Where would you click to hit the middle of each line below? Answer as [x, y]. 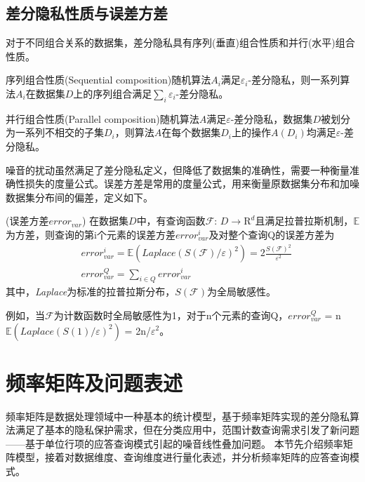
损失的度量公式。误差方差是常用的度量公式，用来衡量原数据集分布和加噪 [192, 183]
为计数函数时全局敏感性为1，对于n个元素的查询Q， [171, 315]
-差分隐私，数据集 [272, 118]
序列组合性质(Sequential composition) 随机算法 [108, 80]
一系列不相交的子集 [59, 132]
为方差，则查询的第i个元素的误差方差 [91, 234]
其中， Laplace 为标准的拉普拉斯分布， [91, 292]
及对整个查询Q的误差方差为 [272, 234]
